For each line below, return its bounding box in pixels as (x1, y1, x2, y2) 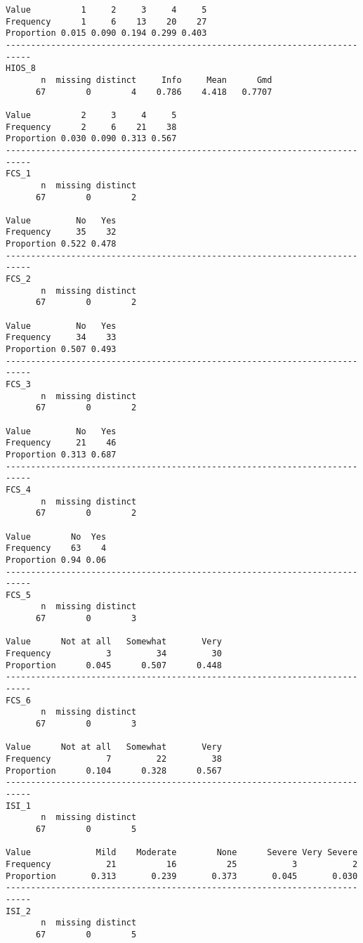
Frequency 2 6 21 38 (6, 122, 177, 132)
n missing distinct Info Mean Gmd (41, 74, 272, 85)
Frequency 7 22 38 (6, 754, 222, 764)
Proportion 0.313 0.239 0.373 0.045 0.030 (6, 871, 358, 881)
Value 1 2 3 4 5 (6, 5, 207, 15)
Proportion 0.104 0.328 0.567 (6, 765, 222, 776)
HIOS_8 (6, 63, 36, 74)
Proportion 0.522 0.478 (6, 239, 117, 249)
